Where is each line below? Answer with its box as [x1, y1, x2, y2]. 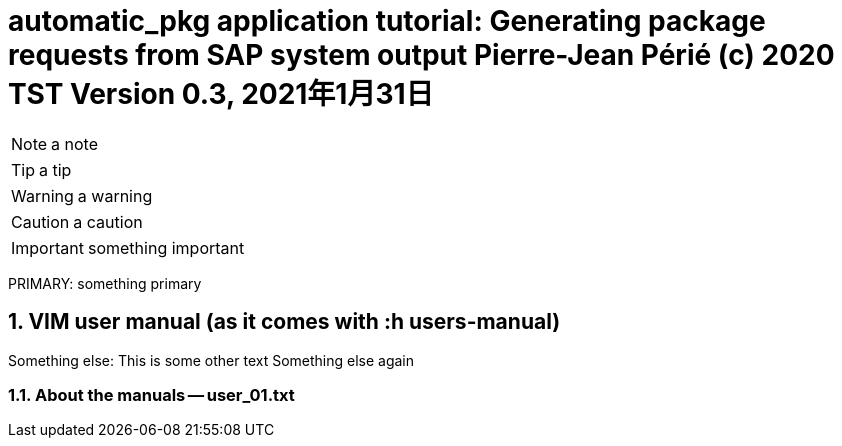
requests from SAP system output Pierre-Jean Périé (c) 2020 [8, 38, 835, 72]
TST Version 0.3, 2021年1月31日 [8, 77, 434, 111]
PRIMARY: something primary [8, 274, 202, 292]
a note [51, 133, 98, 154]
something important [87, 237, 245, 258]
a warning [77, 185, 153, 206]
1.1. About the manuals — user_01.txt [8, 384, 295, 405]
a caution [73, 211, 143, 232]
